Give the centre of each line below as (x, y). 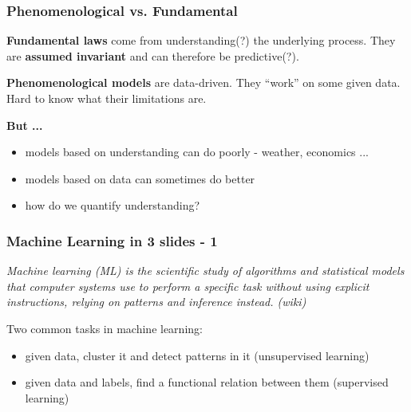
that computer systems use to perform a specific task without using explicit (188, 286)
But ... (25, 125)
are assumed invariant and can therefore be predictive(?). (153, 55)
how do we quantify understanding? (113, 205)
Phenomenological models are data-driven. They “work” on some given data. (204, 82)
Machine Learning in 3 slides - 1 (112, 240)
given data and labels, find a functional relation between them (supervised (207, 382)
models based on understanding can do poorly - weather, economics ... (197, 152)
